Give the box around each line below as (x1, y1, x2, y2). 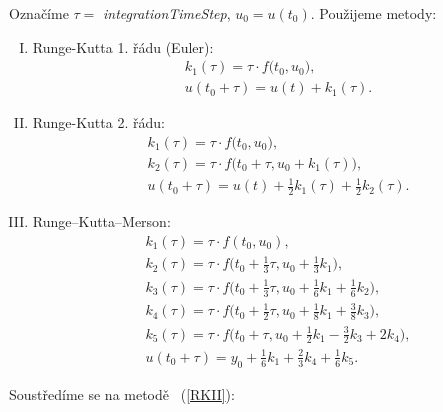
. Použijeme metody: (310, 3, 437, 23)
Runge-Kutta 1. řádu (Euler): (32, 36, 214, 57)
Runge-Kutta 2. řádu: (32, 112, 165, 133)
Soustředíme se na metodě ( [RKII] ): (9, 383, 235, 404)
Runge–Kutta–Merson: (32, 211, 171, 232)
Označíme (9, 3, 69, 23)
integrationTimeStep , (103, 3, 231, 23)
